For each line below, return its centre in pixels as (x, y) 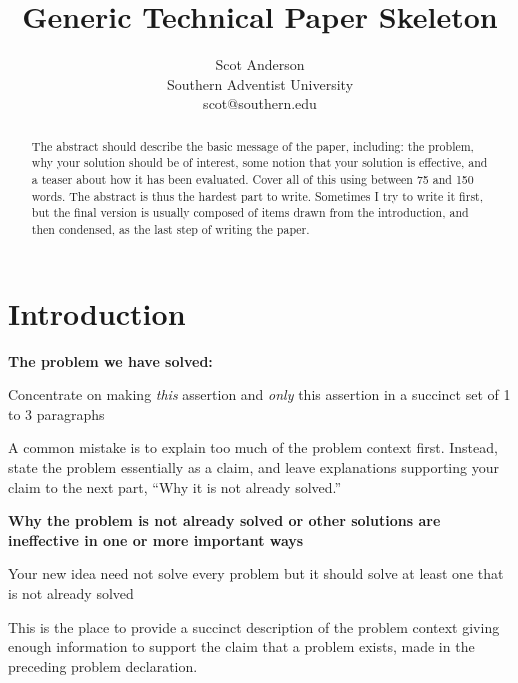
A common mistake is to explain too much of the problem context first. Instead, (253, 447)
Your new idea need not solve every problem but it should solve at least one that (256, 573)
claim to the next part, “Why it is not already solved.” (175, 486)
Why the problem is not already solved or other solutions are (224, 520)
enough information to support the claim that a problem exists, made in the (241, 646)
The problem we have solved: (110, 360)
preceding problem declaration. (103, 665)
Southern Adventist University (260, 83)
